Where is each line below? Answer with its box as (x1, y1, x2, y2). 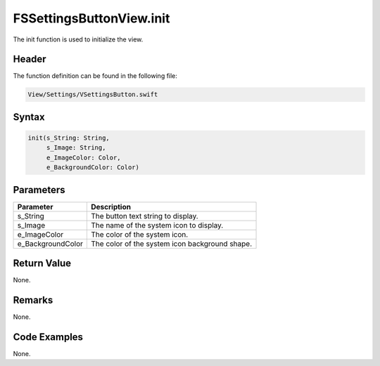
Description (91, 202, 132, 211)
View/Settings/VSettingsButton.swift (27, 91, 158, 98)
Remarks (13, 294, 53, 306)
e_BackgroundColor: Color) (46, 164, 140, 171)
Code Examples (13, 331, 84, 343)
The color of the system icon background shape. (91, 239, 253, 249)
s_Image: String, (46, 144, 106, 152)
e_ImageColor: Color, (46, 153, 121, 162)
